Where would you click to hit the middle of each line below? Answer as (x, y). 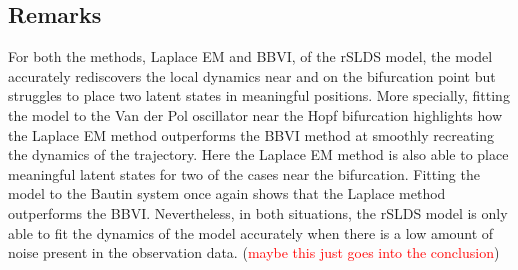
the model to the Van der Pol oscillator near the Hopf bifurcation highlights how (255, 114)
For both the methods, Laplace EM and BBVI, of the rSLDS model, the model (250, 56)
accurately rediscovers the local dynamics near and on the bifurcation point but (252, 75)
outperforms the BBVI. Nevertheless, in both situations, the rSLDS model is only (258, 212)
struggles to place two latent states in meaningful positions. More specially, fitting (259, 95)
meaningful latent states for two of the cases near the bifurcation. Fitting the (244, 173)
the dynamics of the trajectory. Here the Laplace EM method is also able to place (258, 154)
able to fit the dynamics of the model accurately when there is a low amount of (251, 232)
